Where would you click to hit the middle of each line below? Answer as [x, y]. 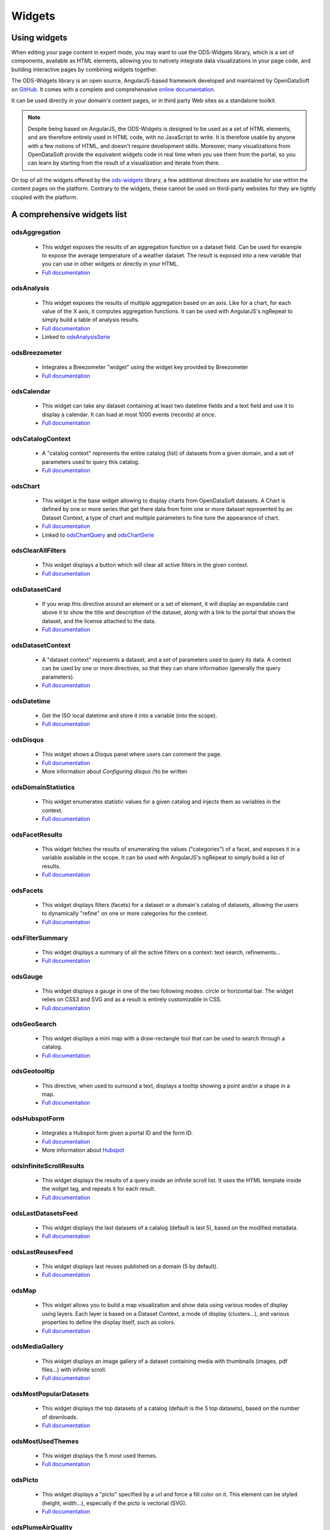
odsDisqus [28, 740]
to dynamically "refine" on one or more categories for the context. [125, 913]
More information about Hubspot [83, 1150]
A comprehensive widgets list [69, 215]
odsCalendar [31, 392]
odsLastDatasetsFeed [45, 1213]
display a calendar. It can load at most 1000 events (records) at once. [129, 414]
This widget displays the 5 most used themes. [100, 1456]
